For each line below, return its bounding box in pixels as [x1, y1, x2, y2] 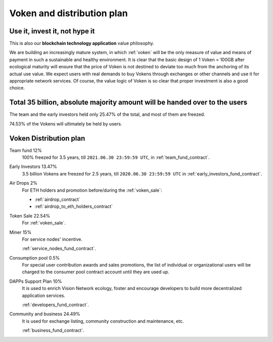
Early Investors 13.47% [9, 163, 58, 169]
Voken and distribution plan [9, 8, 128, 19]
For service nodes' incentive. [22, 236, 83, 242]
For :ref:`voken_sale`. [22, 220, 66, 226]
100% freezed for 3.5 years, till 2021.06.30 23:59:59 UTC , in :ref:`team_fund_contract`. [22, 154, 210, 160]
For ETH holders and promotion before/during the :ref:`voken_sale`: [22, 187, 162, 193]
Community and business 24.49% [9, 311, 80, 317]
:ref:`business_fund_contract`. [22, 327, 84, 333]
